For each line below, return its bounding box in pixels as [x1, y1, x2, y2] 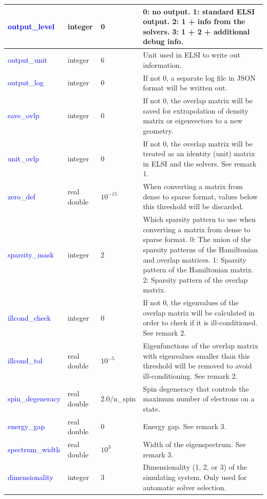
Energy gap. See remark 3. [143, 421, 226, 432]
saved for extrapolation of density [143, 105, 249, 116]
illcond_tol [8, 355, 43, 366]
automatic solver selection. [143, 482, 226, 492]
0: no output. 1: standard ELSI [143, 6, 255, 16]
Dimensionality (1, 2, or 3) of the [143, 461, 247, 472]
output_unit [8, 54, 47, 65]
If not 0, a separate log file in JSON [143, 72, 256, 83]
